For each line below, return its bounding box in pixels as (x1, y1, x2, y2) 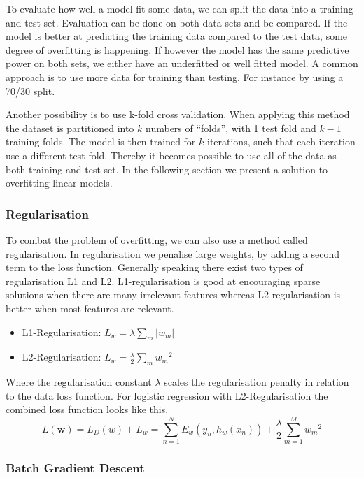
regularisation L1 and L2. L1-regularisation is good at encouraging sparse (6, 273, 321, 288)
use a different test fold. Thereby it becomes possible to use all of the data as (6, 147, 337, 162)
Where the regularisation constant (6, 375, 152, 389)
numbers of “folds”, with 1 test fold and (146, 120, 316, 135)
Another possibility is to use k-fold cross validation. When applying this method (6, 107, 350, 122)
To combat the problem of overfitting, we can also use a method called (6, 232, 308, 247)
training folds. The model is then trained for (6, 134, 196, 149)
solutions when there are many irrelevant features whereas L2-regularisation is (6, 287, 341, 302)
